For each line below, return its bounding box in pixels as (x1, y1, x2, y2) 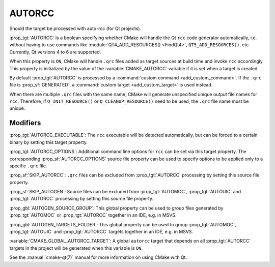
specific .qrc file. (9, 163, 47, 169)
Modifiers (9, 118, 41, 127)
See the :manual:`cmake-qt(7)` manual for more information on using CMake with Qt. (9, 254, 187, 260)
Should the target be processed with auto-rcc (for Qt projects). (9, 25, 142, 32)
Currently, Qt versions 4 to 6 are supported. (9, 49, 101, 55)
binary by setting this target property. (9, 139, 88, 145)
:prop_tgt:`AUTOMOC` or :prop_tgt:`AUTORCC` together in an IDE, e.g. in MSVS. (9, 212, 177, 218)
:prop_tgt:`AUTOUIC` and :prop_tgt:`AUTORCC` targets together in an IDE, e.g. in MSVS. (9, 229, 194, 235)
